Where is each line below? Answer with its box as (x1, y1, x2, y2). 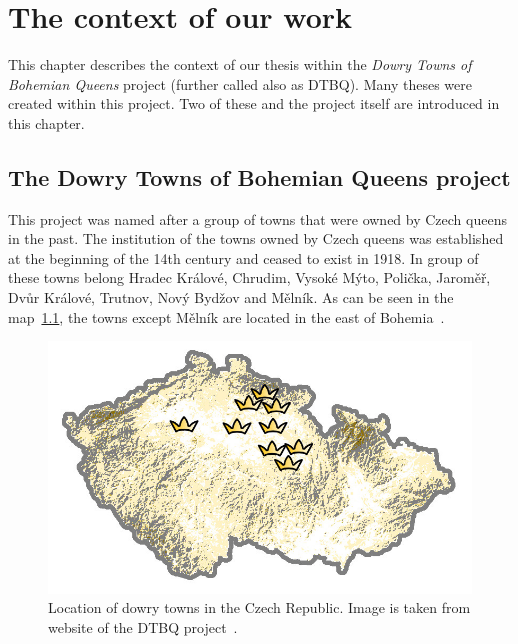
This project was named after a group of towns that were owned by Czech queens (8, 208, 507, 229)
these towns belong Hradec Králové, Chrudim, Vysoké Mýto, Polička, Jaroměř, (8, 267, 491, 288)
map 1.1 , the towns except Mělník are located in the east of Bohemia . (8, 306, 445, 327)
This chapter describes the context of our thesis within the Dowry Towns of (8, 54, 472, 75)
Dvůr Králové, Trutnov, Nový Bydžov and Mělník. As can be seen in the (8, 287, 454, 308)
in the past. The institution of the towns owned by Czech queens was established (8, 228, 504, 249)
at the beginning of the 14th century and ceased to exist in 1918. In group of (8, 247, 479, 268)
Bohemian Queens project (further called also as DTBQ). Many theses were (8, 73, 472, 94)
